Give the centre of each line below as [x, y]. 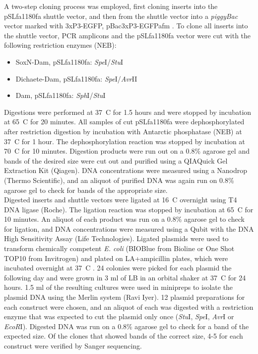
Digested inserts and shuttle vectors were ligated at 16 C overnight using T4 [121, 200]
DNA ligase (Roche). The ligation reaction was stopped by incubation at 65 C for [129, 209]
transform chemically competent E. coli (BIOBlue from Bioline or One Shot [119, 248]
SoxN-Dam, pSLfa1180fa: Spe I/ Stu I [69, 61]
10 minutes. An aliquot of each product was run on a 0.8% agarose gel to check [124, 219]
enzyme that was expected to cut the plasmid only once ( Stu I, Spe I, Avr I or [119, 316]
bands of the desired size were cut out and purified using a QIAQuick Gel [116, 160]
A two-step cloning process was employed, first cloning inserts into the [111, 6]
